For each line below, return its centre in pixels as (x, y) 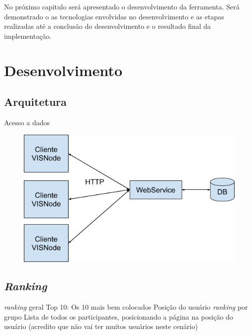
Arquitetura (36, 102)
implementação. (28, 36)
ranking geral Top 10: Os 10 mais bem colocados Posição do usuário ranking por (126, 306)
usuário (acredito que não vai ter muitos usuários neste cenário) (101, 326)
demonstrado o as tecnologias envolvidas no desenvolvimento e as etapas (114, 16)
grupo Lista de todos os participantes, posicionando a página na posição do (119, 316)
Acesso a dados (27, 122)
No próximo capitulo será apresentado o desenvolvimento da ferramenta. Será (122, 6)
